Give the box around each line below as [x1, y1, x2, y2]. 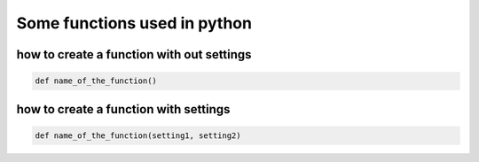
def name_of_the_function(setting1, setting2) [35, 130, 241, 141]
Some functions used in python [16, 13, 253, 33]
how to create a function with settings [16, 102, 231, 117]
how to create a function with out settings [16, 47, 252, 62]
